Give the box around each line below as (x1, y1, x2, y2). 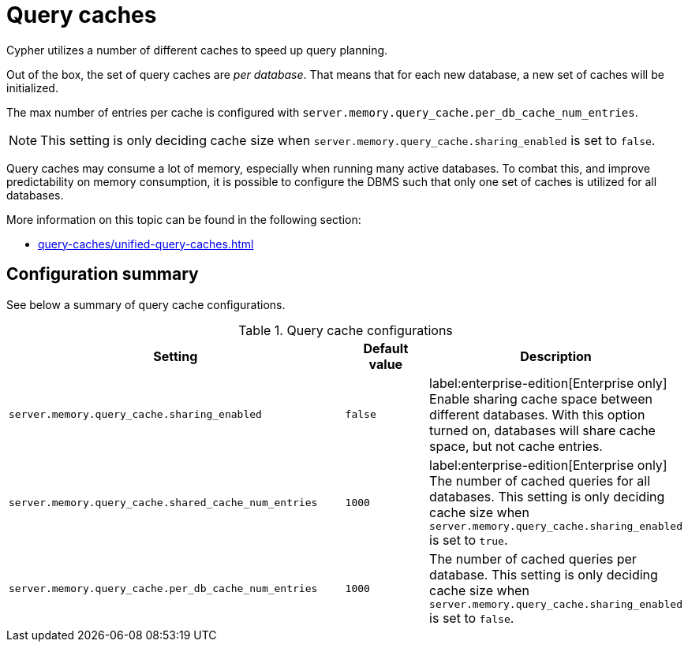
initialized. (6, 80, 58, 95)
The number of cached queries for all (429, 472, 651, 489)
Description (520, 348, 592, 364)
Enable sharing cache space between (429, 390, 652, 407)
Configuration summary (6, 264, 199, 285)
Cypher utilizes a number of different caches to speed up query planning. (6, 43, 388, 57)
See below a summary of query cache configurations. (6, 297, 286, 311)
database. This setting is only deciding (429, 566, 658, 583)
